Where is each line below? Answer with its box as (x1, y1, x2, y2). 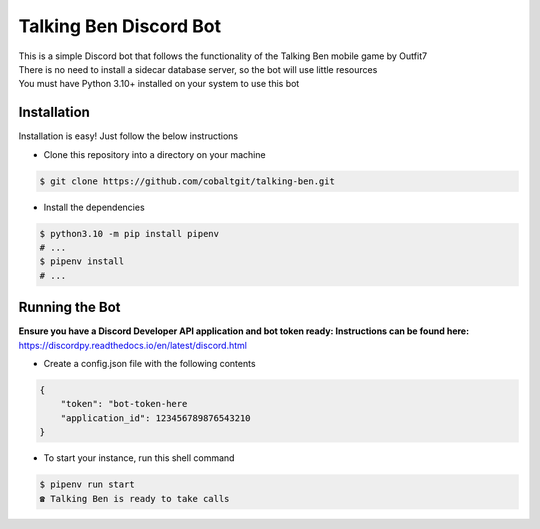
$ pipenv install (39, 256, 125, 267)
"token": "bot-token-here (60, 398, 188, 410)
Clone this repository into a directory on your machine (43, 148, 266, 160)
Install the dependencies (43, 201, 145, 213)
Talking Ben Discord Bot (18, 15, 222, 37)
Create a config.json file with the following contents (43, 358, 256, 370)
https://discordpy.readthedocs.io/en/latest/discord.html (18, 339, 247, 351)
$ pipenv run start (39, 479, 135, 490)
